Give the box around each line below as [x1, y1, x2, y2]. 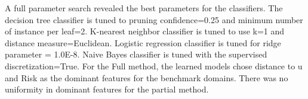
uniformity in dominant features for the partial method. [5, 83, 209, 95]
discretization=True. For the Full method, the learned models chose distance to [5, 59, 295, 72]
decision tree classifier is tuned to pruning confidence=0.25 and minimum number [5, 13, 303, 25]
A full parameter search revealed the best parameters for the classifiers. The [5, 2, 283, 14]
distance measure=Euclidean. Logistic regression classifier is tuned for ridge [5, 36, 281, 49]
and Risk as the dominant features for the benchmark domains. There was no [5, 71, 288, 84]
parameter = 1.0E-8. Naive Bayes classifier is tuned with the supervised [5, 48, 267, 60]
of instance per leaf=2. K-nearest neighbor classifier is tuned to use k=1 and [5, 25, 285, 37]
